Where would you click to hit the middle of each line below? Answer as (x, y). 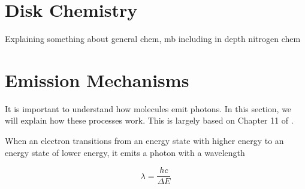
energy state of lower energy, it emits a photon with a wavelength (125, 152)
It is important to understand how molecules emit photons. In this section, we (148, 108)
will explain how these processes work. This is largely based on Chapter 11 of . (149, 120)
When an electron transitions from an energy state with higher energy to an (144, 141)
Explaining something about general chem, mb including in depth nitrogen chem (153, 39)
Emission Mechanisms (97, 79)
